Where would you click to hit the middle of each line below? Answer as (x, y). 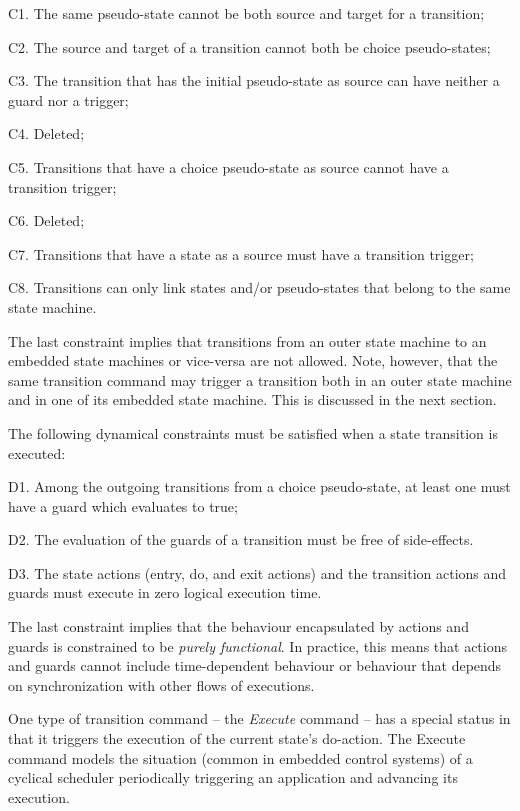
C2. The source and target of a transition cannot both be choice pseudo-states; (249, 46)
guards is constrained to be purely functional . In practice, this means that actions (258, 645)
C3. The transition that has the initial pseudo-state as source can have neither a (254, 80)
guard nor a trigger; (68, 99)
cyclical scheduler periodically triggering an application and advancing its (233, 777)
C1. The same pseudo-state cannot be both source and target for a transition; (246, 13)
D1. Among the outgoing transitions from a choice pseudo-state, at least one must (259, 486)
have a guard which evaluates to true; (123, 505)
